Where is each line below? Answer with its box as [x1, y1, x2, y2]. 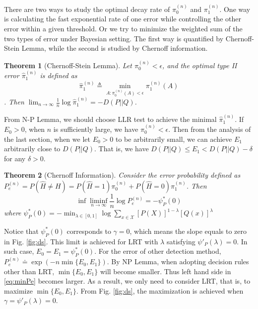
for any [4, 153, 26, 163]
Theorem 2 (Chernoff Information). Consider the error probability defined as [4, 170, 241, 180]
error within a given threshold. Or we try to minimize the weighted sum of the [4, 23, 243, 33]
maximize [4, 285, 33, 296]
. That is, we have [94, 143, 149, 154]
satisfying [166, 236, 195, 246]
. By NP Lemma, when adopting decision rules [107, 256, 249, 267]
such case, [4, 246, 34, 256]
